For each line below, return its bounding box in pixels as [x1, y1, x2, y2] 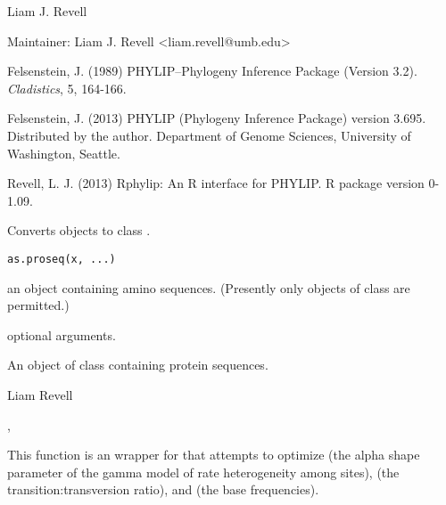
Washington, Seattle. [7, 143, 120, 162]
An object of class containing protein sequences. [7, 355, 268, 374]
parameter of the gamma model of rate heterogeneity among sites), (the [7, 462, 400, 481]
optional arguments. [7, 325, 116, 344]
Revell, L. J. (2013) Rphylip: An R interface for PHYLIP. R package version [7, 174, 425, 192]
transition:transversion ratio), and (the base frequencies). [7, 480, 319, 499]
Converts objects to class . [7, 221, 151, 240]
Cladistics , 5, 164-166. [7, 78, 127, 97]
